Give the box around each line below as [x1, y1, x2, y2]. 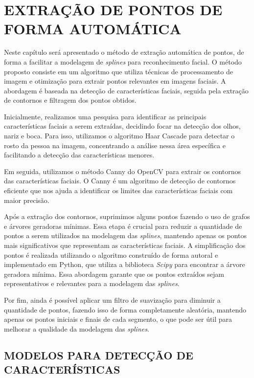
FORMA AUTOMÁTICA [4, 19, 182, 39]
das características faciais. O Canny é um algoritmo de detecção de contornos [4, 176, 236, 186]
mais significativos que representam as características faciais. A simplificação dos [4, 240, 246, 250]
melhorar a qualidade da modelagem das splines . [4, 323, 149, 334]
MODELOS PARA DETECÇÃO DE [4, 347, 193, 362]
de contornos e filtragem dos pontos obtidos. [4, 95, 137, 105]
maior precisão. [4, 195, 49, 205]
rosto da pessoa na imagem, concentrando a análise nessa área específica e [4, 140, 226, 150]
